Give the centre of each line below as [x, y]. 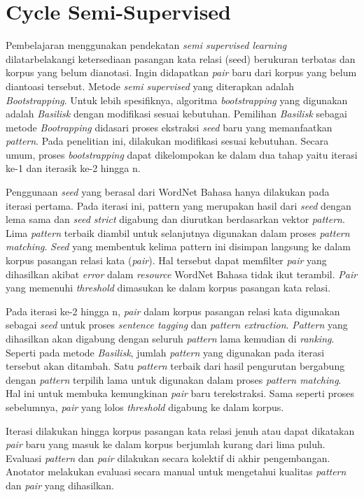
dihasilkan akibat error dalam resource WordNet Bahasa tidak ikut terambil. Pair [182, 274]
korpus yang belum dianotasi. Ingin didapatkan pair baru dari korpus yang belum [181, 72]
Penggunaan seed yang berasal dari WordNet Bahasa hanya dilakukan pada [168, 192]
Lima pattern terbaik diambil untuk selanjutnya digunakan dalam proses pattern [178, 232]
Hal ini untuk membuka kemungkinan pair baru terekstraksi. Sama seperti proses [180, 393]
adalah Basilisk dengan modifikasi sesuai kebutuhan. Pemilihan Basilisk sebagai [176, 114]
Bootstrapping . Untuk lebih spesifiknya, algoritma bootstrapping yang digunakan [177, 100]
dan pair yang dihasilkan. [60, 485]
